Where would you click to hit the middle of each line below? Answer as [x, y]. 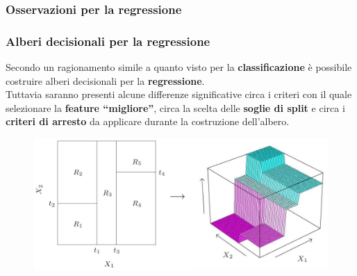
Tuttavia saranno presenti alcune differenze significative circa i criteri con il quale [179, 94]
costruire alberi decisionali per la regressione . [105, 80]
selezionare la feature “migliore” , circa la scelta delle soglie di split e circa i [175, 107]
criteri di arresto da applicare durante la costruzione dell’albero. [148, 121]
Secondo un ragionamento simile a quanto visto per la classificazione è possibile [179, 67]
